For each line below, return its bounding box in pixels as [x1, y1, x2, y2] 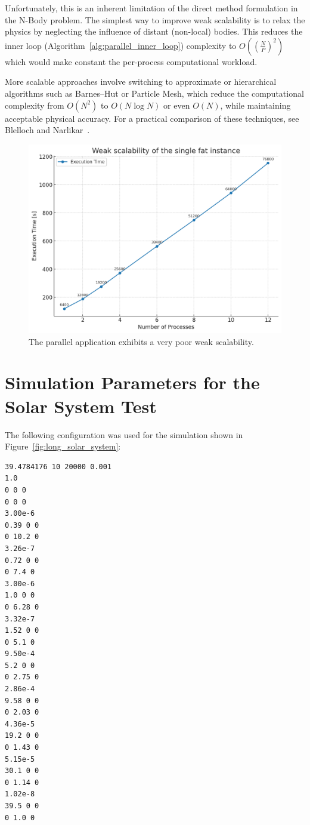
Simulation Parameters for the [5, 370, 260, 395]
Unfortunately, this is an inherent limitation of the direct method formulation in [5, 2, 298, 14]
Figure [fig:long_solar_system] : [5, 440, 121, 452]
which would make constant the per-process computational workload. [5, 55, 258, 67]
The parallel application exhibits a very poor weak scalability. [29, 335, 254, 347]
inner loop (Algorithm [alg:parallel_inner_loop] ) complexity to [5, 39, 237, 51]
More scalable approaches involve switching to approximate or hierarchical [5, 75, 277, 88]
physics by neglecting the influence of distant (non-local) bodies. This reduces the [5, 25, 303, 38]
